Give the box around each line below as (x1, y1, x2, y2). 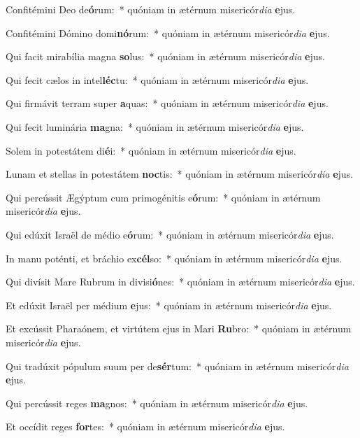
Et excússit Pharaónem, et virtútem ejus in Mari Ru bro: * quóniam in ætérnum (6, 321, 352, 336)
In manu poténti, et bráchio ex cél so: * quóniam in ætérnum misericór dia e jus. (6, 250, 343, 265)
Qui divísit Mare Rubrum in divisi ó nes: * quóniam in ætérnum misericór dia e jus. (6, 274, 355, 289)
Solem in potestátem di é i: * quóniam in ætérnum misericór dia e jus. (6, 143, 296, 157)
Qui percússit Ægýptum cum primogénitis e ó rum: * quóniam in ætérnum (6, 190, 321, 204)
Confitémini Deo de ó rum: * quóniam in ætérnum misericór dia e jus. (6, 2, 296, 16)
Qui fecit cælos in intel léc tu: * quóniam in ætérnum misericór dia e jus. (6, 72, 309, 87)
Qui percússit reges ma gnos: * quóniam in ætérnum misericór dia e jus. (6, 395, 308, 410)
